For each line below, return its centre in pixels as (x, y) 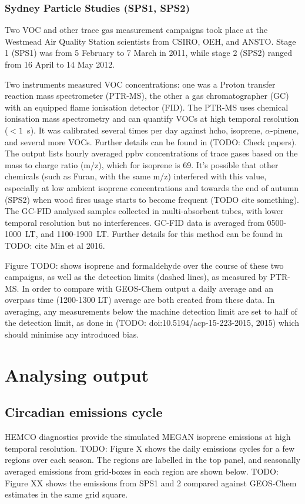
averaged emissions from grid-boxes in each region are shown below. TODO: (142, 471)
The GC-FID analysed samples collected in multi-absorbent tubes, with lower (144, 211)
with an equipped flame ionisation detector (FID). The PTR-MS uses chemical (147, 107)
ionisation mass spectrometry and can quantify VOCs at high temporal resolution (152, 119)
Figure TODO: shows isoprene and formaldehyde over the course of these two (144, 265)
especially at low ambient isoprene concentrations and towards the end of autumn (152, 187)
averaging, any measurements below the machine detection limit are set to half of (151, 311)
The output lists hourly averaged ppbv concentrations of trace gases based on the (151, 153)
